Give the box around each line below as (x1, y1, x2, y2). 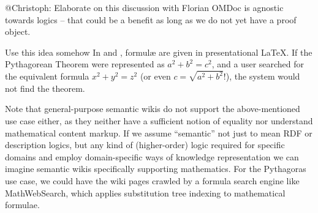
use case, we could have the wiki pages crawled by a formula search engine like (5, 174, 300, 187)
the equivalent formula (5, 70, 89, 83)
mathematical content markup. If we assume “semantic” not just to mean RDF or (5, 126, 312, 139)
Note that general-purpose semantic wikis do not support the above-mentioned (5, 102, 300, 115)
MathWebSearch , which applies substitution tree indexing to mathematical (5, 186, 286, 199)
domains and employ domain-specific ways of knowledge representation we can (5, 150, 299, 163)
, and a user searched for (211, 58, 305, 70)
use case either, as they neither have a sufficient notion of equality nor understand (5, 114, 313, 127)
